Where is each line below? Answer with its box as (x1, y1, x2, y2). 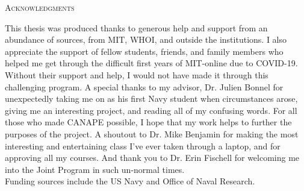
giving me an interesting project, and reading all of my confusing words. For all (5, 104, 297, 116)
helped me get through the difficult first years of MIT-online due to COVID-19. (5, 57, 298, 69)
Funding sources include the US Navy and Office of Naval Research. (5, 175, 255, 187)
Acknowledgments (5, 1, 75, 13)
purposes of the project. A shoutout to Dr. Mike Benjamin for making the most (5, 127, 299, 140)
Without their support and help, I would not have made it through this (5, 68, 268, 81)
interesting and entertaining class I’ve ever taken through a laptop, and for (5, 139, 281, 152)
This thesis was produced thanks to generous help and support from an (5, 21, 268, 34)
